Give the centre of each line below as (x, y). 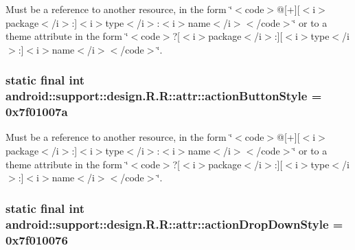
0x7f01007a (37, 112)
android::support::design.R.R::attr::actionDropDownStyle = (174, 224)
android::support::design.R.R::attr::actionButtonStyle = (164, 96)
